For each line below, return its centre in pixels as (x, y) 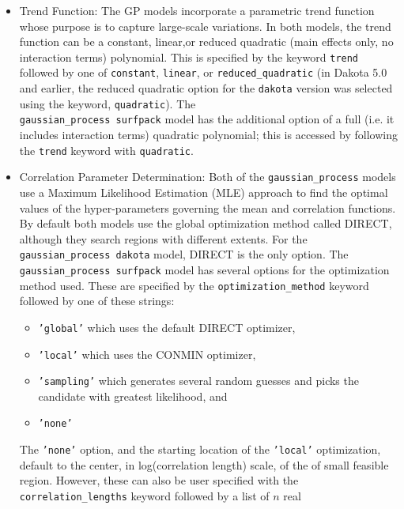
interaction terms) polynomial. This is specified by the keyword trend (189, 57)
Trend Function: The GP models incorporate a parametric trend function (197, 10)
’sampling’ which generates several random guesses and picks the (198, 381)
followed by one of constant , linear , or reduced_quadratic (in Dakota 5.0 (203, 72)
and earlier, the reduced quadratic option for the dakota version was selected (206, 88)
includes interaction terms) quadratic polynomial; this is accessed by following (208, 135)
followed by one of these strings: (97, 301)
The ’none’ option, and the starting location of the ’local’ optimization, (200, 449)
